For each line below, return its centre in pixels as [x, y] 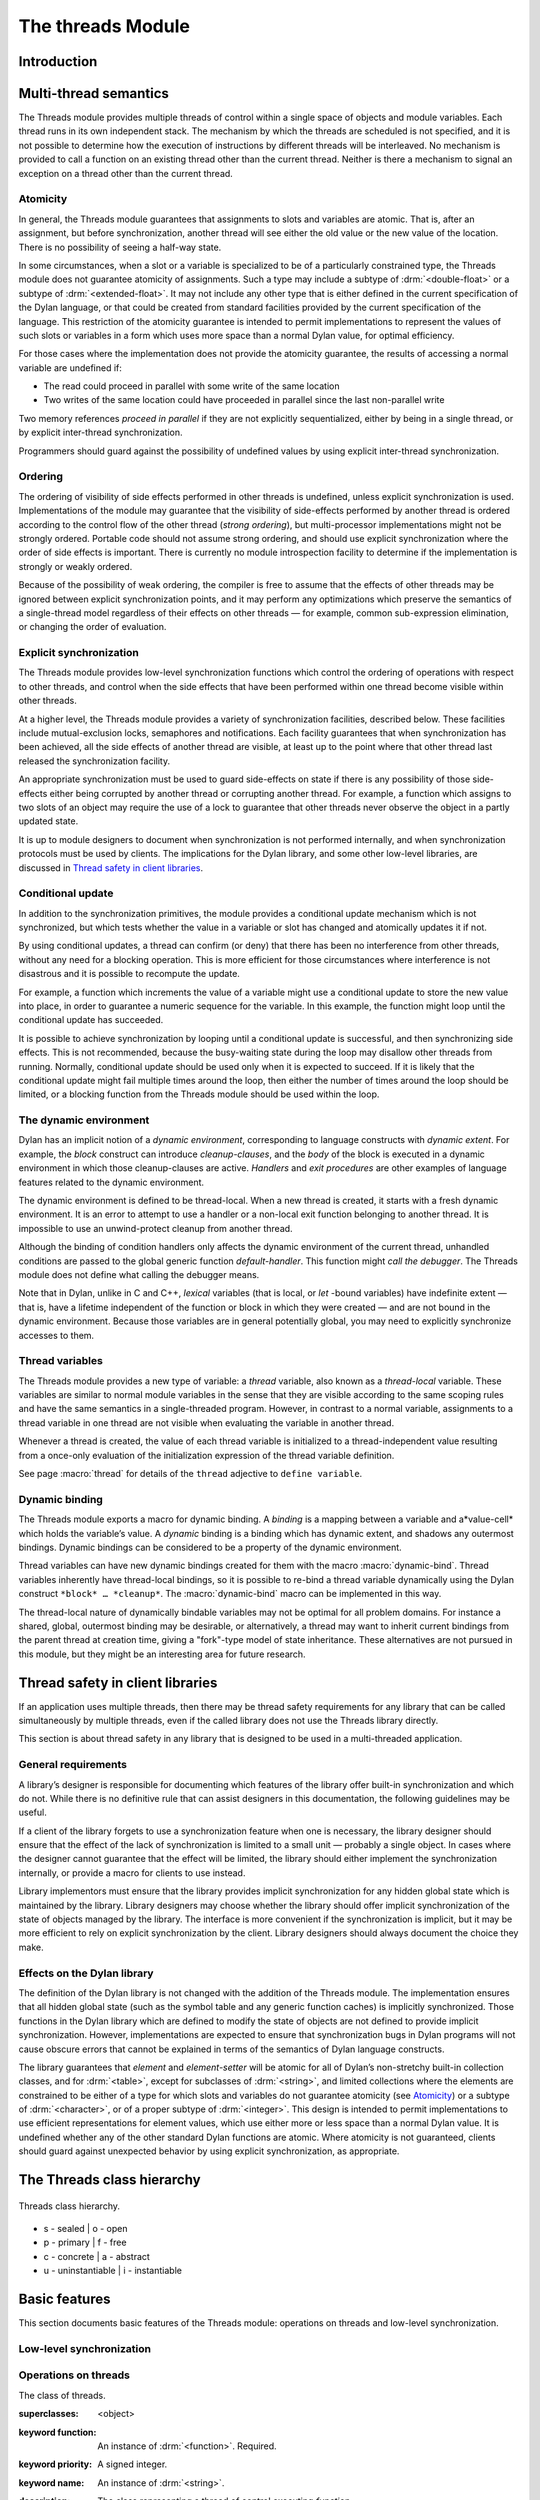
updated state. [48, 821]
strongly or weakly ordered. [75, 566]
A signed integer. [132, 2464]
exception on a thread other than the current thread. [126, 173]
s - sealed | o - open [86, 2229]
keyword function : [57, 2432]
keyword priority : [55, 2464]
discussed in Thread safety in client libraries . [111, 867]
